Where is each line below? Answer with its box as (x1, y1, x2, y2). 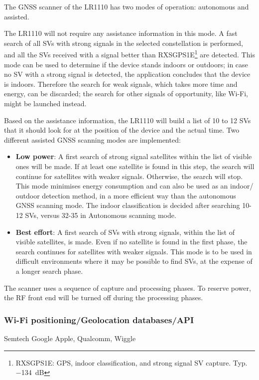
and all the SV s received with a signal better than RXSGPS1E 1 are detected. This (4, 48, 255, 60)
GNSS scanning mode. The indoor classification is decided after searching (15, 200, 240, 210)
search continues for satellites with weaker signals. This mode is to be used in (15, 246, 252, 256)
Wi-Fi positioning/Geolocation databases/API (4, 313, 194, 326)
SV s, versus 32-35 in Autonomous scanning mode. (25, 209, 176, 220)
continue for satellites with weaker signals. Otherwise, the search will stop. (15, 171, 243, 181)
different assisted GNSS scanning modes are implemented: (4, 134, 181, 145)
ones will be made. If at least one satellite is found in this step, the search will (15, 161, 255, 171)
